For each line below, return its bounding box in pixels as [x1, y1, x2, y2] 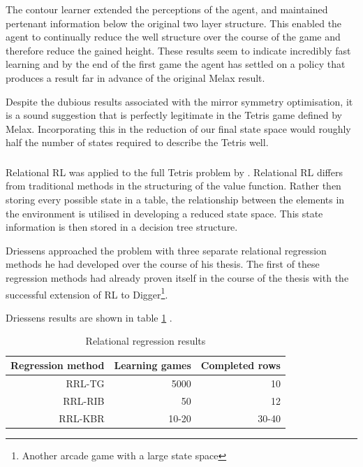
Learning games [114, 358, 191, 373]
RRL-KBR [59, 410, 105, 425]
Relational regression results [85, 333, 206, 348]
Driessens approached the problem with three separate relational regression [6, 243, 327, 257]
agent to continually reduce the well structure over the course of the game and [6, 29, 341, 44]
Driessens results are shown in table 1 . [6, 310, 172, 324]
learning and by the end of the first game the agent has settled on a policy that [6, 57, 346, 71]
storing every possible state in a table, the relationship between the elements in [6, 192, 345, 207]
